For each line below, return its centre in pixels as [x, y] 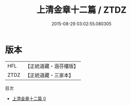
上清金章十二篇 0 [29, 98]
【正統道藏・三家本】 [49, 75]
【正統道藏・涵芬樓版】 [52, 66]
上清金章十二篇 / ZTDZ [82, 10]
